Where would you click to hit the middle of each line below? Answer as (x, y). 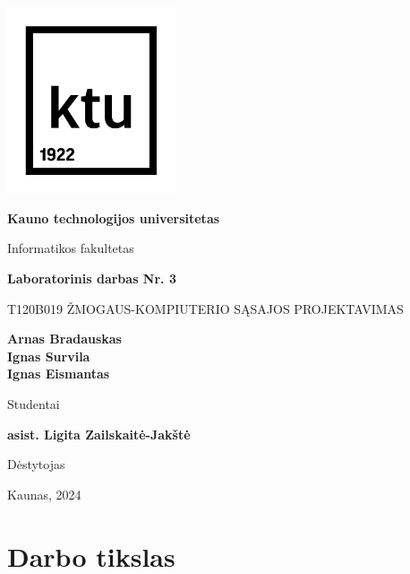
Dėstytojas (36, 464)
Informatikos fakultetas (71, 248)
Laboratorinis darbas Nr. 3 (92, 278)
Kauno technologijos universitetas (114, 217)
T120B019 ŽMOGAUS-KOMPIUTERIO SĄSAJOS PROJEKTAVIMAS (205, 308)
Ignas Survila (49, 356)
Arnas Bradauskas (64, 339)
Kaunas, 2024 (44, 494)
